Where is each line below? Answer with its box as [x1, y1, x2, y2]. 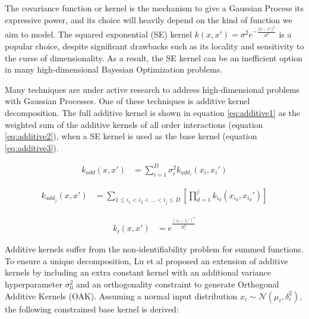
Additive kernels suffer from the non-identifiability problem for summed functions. [5, 243, 304, 255]
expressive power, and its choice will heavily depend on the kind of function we [5, 13, 292, 26]
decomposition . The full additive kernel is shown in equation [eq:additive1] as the [5, 106, 301, 118]
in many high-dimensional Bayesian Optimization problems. [5, 63, 223, 76]
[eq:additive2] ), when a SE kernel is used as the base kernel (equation [5, 130, 257, 142]
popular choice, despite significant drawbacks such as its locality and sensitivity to [5, 39, 304, 52]
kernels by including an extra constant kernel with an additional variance [5, 266, 271, 279]
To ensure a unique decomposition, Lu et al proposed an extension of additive [5, 254, 288, 267]
